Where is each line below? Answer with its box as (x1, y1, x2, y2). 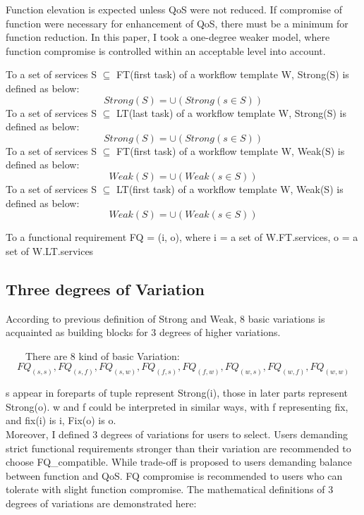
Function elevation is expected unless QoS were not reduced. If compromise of (6, 2, 342, 16)
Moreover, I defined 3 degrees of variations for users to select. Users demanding (6, 426, 348, 441)
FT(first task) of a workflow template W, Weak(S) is (116, 143, 345, 158)
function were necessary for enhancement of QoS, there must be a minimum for (6, 15, 348, 30)
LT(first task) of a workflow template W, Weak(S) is (116, 181, 344, 196)
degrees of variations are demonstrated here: (6, 495, 197, 510)
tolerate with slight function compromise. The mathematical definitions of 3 (6, 482, 334, 497)
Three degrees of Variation (6, 278, 205, 299)
